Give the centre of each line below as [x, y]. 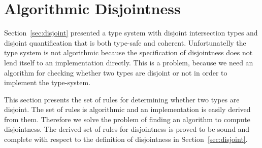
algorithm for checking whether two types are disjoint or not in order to [116, 72]
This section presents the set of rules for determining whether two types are [122, 99]
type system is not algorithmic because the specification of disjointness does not [128, 52]
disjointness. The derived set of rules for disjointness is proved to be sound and [127, 129]
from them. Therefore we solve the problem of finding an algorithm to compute [127, 119]
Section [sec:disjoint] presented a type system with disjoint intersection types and [131, 33]
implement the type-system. [47, 82]
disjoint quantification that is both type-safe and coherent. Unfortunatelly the [125, 42]
